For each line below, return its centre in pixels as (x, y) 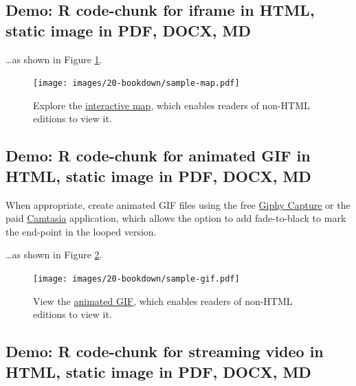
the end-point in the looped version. (81, 231)
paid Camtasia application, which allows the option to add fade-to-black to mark (176, 218)
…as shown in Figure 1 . (54, 59)
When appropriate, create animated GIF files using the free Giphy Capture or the (178, 204)
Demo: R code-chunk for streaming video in (165, 351)
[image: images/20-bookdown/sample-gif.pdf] (136, 279)
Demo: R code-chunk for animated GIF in (158, 156)
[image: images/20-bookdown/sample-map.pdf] (136, 83)
